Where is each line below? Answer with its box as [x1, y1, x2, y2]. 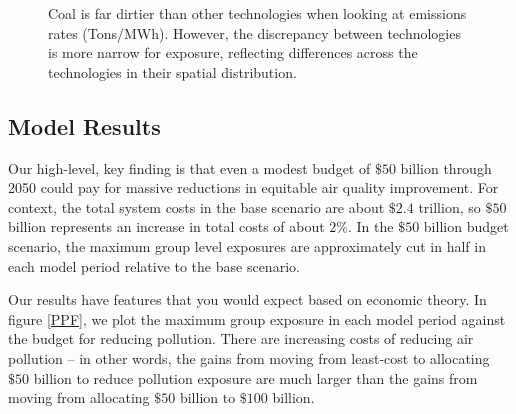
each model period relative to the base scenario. [8, 255, 300, 276]
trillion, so [418, 196, 481, 217]
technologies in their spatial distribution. [48, 61, 297, 82]
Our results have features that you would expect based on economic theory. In [8, 289, 487, 310]
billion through [400, 157, 492, 178]
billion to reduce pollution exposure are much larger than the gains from [33, 367, 478, 388]
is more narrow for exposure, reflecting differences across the [48, 42, 418, 63]
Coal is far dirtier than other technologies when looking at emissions [48, 3, 467, 23]
